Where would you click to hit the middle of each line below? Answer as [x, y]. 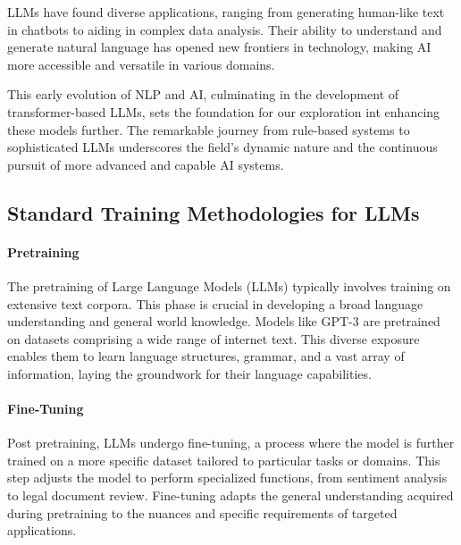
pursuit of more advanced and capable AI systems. [146, 164]
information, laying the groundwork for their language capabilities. [189, 373]
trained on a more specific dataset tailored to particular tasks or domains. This [224, 460]
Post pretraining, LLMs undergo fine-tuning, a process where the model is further [231, 443]
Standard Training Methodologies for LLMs [214, 212]
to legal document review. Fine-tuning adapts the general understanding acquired [230, 495]
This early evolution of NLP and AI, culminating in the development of [203, 94]
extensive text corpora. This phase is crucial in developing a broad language [215, 303]
